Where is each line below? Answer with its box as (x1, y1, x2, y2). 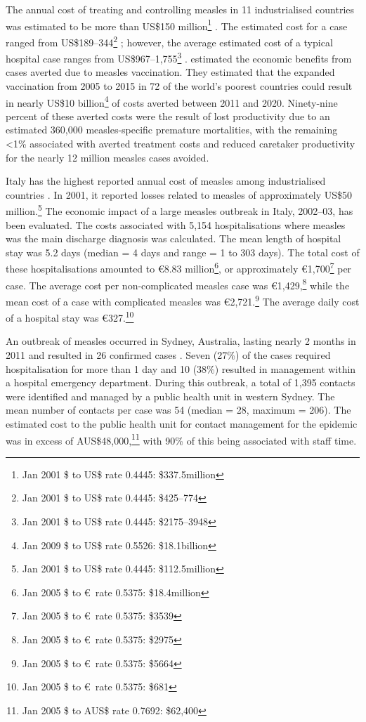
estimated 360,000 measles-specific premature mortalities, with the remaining (6, 122, 338, 137)
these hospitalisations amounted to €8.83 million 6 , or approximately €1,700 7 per (6, 259, 352, 276)
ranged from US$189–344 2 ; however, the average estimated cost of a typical (6, 32, 333, 49)
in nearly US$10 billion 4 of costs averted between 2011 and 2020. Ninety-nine (6, 93, 338, 110)
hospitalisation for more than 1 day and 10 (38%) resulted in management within (6, 361, 356, 376)
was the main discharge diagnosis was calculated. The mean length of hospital (6, 231, 341, 246)
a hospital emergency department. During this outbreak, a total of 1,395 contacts (6, 375, 355, 390)
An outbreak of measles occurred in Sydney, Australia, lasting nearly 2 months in (6, 334, 356, 348)
